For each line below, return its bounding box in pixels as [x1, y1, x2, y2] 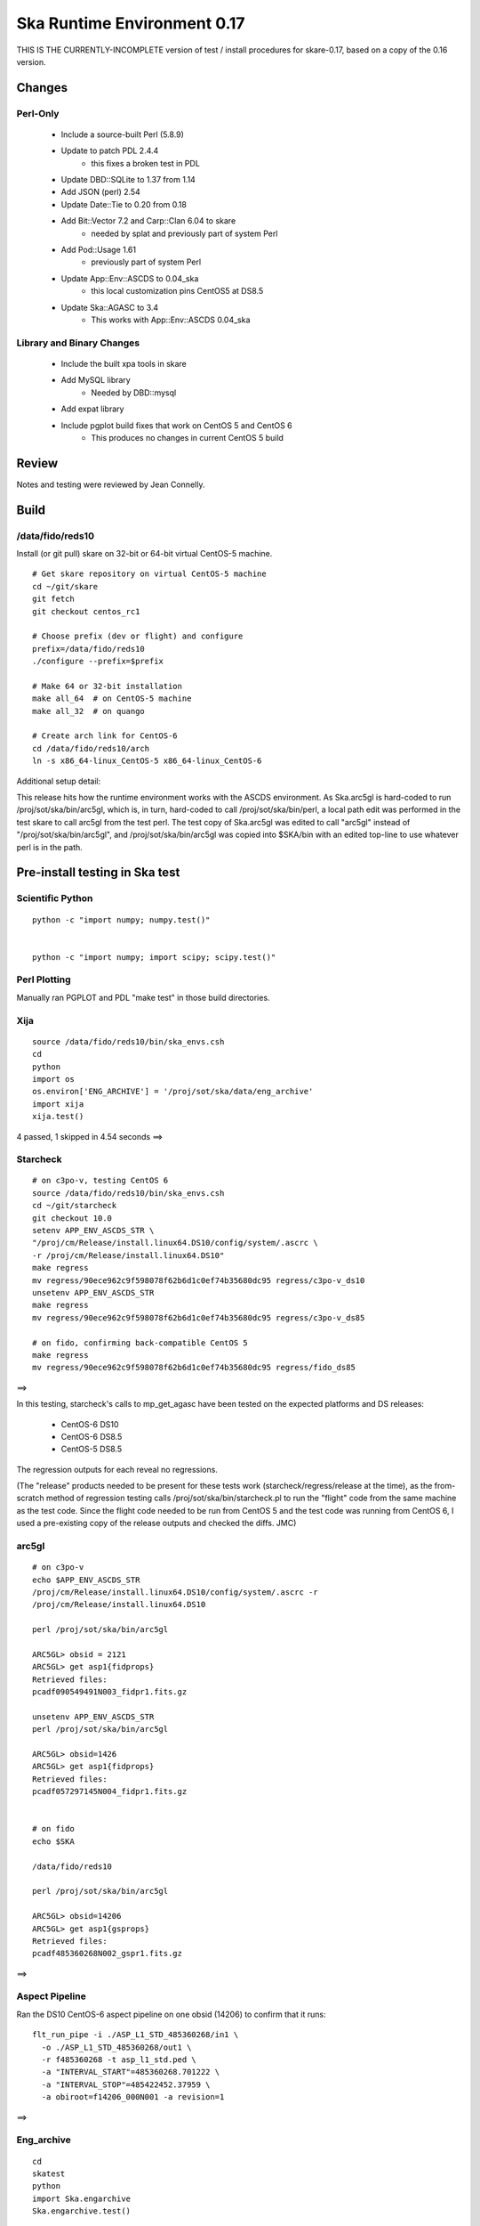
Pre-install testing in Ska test [16, 865, 180, 881]
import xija [32, 1099, 84, 1109]
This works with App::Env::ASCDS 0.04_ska [91, 314, 251, 325]
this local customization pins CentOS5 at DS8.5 [91, 286, 264, 297]
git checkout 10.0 [32, 1213, 113, 1223]
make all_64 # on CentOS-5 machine [32, 694, 192, 703]
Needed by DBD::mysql [91, 387, 177, 398]
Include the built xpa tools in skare [60, 358, 187, 369]
